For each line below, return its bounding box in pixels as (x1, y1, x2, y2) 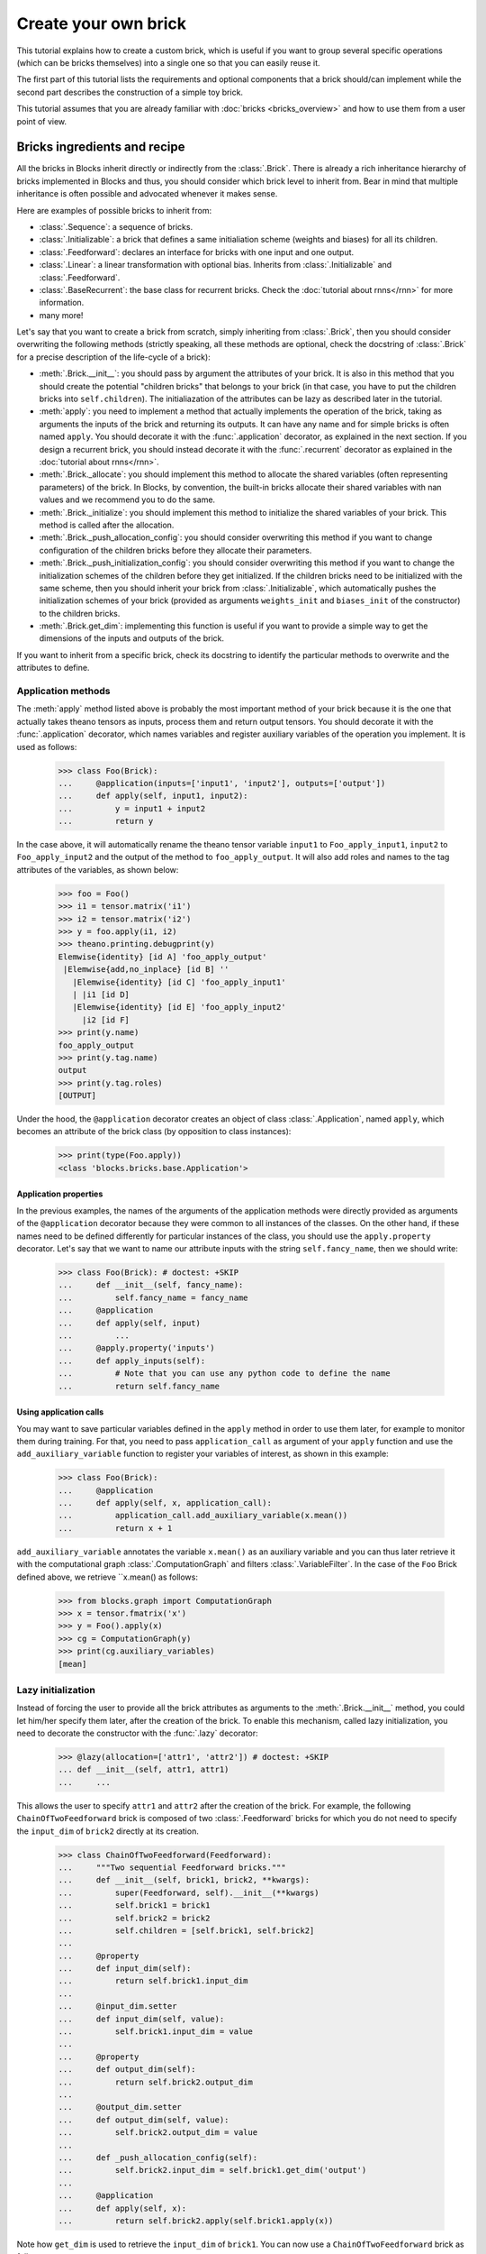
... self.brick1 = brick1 (58, 1901, 211, 1910)
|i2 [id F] (81, 1014, 130, 1025)
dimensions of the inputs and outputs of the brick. (39, 633, 225, 644)
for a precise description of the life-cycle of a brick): (16, 352, 211, 362)
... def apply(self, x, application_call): (58, 1498, 272, 1508)
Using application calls (16, 1406, 104, 1417)
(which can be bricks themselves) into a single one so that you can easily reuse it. (16, 57, 320, 68)
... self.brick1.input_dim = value (58, 2027, 254, 2037)
